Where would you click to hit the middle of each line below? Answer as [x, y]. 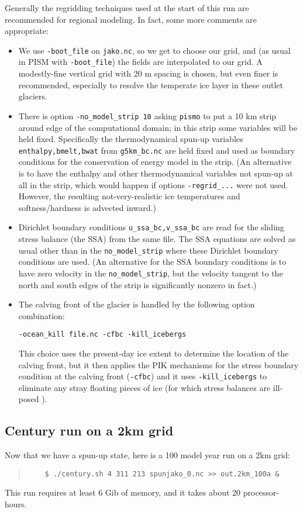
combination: [42, 315]
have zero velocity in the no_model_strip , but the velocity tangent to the [151, 273]
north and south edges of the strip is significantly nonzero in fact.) [137, 284]
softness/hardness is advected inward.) [87, 207]
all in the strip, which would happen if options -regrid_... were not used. [153, 184]
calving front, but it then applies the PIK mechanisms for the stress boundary [159, 364]
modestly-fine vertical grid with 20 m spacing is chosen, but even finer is [148, 73]
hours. [16, 504]
